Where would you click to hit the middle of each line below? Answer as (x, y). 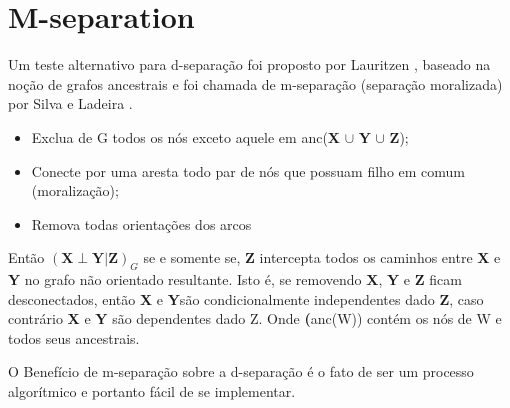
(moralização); (75, 190)
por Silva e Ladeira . (70, 103)
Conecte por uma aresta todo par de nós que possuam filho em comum (248, 170)
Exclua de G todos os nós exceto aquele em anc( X (185, 136)
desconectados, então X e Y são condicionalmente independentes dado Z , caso (246, 298)
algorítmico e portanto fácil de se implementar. (152, 391)
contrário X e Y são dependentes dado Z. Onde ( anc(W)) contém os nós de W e (255, 318)
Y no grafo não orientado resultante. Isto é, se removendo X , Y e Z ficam (235, 279)
